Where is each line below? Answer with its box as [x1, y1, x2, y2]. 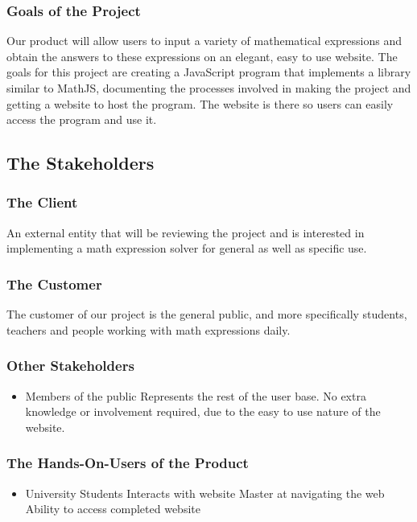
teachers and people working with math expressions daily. [6, 321, 291, 338]
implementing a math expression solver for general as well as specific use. [6, 240, 367, 257]
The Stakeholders [6, 150, 155, 175]
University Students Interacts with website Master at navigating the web [25, 484, 385, 501]
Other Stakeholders [6, 356, 134, 376]
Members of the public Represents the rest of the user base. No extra [25, 387, 366, 404]
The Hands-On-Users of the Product [6, 453, 249, 473]
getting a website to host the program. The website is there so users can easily [6, 95, 394, 112]
